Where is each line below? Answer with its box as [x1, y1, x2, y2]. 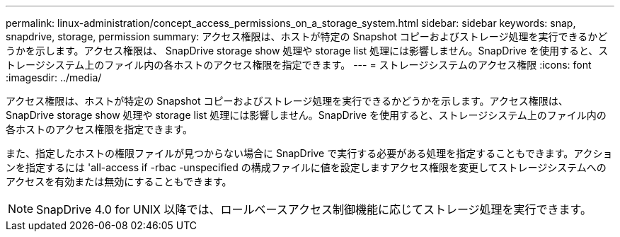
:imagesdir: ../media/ [6, 71, 102, 83]
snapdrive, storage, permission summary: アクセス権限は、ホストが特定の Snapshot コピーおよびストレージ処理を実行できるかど [6, 30, 608, 42]
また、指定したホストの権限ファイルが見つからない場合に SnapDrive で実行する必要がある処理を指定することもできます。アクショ [6, 147, 613, 159]
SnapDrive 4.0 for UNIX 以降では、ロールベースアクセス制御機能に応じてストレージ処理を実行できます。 [36, 202, 592, 216]
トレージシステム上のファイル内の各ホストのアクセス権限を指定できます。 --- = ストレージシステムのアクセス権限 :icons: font [6, 59, 592, 71]
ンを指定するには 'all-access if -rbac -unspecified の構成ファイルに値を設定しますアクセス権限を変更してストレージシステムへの [6, 161, 607, 173]
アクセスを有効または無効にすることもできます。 [6, 175, 232, 187]
